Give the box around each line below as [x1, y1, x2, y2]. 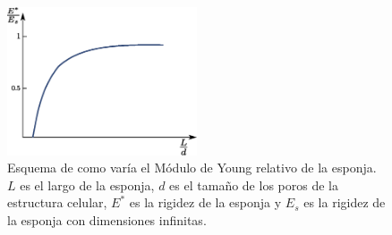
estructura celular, [7, 193, 107, 212]
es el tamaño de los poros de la [169, 175, 338, 194]
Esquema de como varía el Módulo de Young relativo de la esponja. [7, 158, 377, 177]
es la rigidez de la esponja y [129, 193, 282, 212]
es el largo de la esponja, [20, 175, 155, 194]
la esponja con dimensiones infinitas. [7, 210, 207, 229]
